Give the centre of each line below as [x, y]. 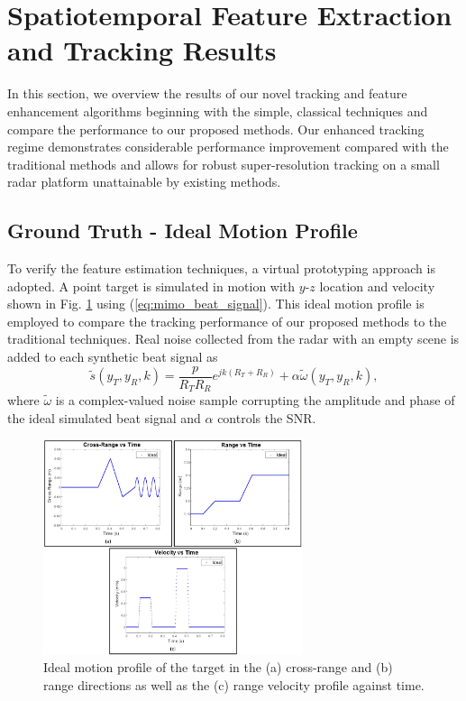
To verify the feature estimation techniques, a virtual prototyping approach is [221, 268]
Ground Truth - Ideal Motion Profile [183, 231]
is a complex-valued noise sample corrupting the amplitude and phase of [255, 400]
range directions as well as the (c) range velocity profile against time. [234, 684]
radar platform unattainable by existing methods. [144, 182]
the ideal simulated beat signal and [104, 417]
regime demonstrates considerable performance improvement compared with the [228, 147]
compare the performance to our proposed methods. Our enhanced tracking [216, 129]
